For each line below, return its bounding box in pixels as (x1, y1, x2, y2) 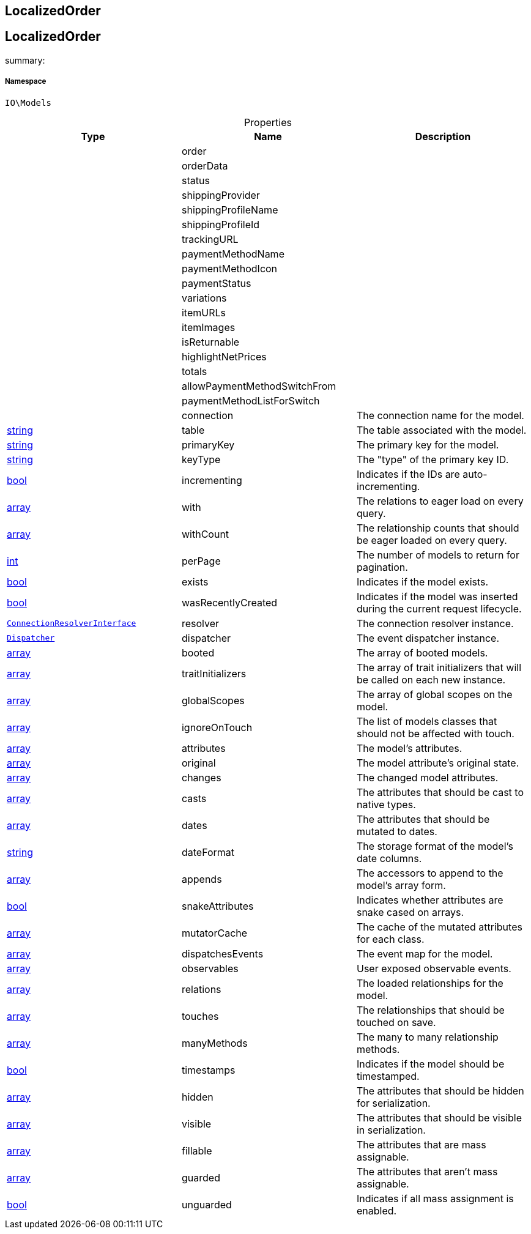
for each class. (356, 932, 425, 945)
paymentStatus (181, 277, 251, 289)
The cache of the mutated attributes (356, 920, 522, 933)
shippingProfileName (181, 203, 278, 216)
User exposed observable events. (356, 962, 511, 975)
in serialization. (356, 1123, 426, 1136)
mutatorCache (181, 926, 248, 939)
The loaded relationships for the (356, 976, 503, 989)
